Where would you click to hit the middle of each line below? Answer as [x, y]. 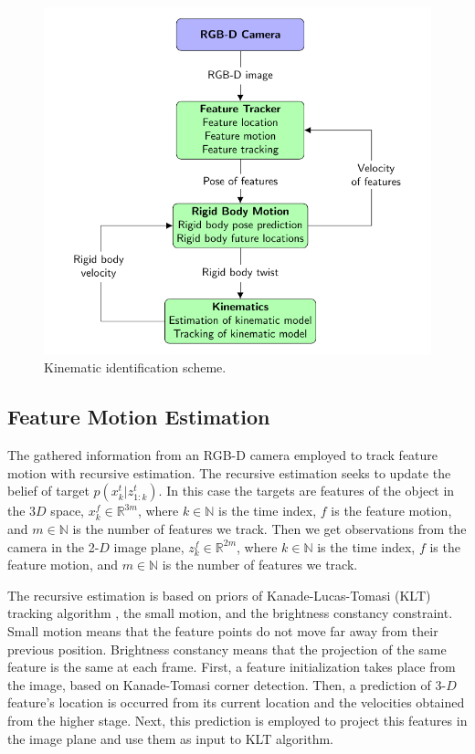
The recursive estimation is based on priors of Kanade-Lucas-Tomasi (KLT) [219, 595]
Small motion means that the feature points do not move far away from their [223, 631]
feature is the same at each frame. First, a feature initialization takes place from [232, 667]
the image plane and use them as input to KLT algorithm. [170, 738]
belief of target [48, 491]
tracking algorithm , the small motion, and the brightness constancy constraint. [230, 613]
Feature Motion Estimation [139, 417]
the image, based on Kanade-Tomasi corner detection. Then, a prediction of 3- [227, 684]
